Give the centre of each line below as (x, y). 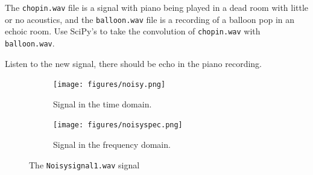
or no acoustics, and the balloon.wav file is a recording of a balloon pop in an (150, 19)
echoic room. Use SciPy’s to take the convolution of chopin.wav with (133, 31)
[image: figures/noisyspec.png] (118, 125)
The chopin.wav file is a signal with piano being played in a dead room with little (157, 7)
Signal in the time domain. (103, 103)
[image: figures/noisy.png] (109, 85)
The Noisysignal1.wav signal (84, 164)
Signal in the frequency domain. (112, 145)
